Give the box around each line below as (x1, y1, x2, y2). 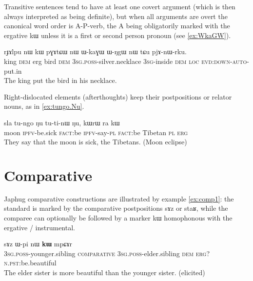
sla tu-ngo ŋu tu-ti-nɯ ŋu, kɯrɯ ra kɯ (4, 117, 120, 127)
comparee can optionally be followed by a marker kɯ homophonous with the (4, 213, 233, 223)
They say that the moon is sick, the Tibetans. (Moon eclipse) (4, 137, 187, 147)
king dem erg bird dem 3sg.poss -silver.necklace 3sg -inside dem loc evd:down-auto (4, 56, 247, 66)
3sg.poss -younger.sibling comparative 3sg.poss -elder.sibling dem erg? (4, 248, 210, 258)
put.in (4, 65, 22, 76)
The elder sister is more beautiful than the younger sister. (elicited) (4, 267, 205, 277)
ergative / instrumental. (4, 222, 75, 232)
